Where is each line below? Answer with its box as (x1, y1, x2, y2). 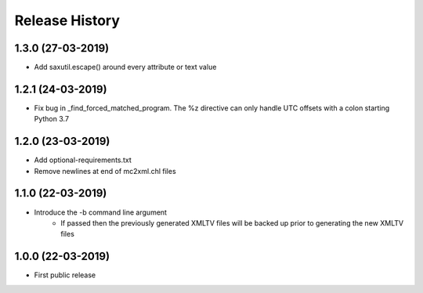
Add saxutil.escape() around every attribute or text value (34, 63, 217, 72)
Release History (14, 12, 121, 29)
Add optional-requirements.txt (34, 155, 132, 165)
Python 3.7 (34, 114, 70, 124)
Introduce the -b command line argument (34, 208, 168, 217)
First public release (34, 270, 96, 280)
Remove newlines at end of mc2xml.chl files (34, 166, 176, 175)
